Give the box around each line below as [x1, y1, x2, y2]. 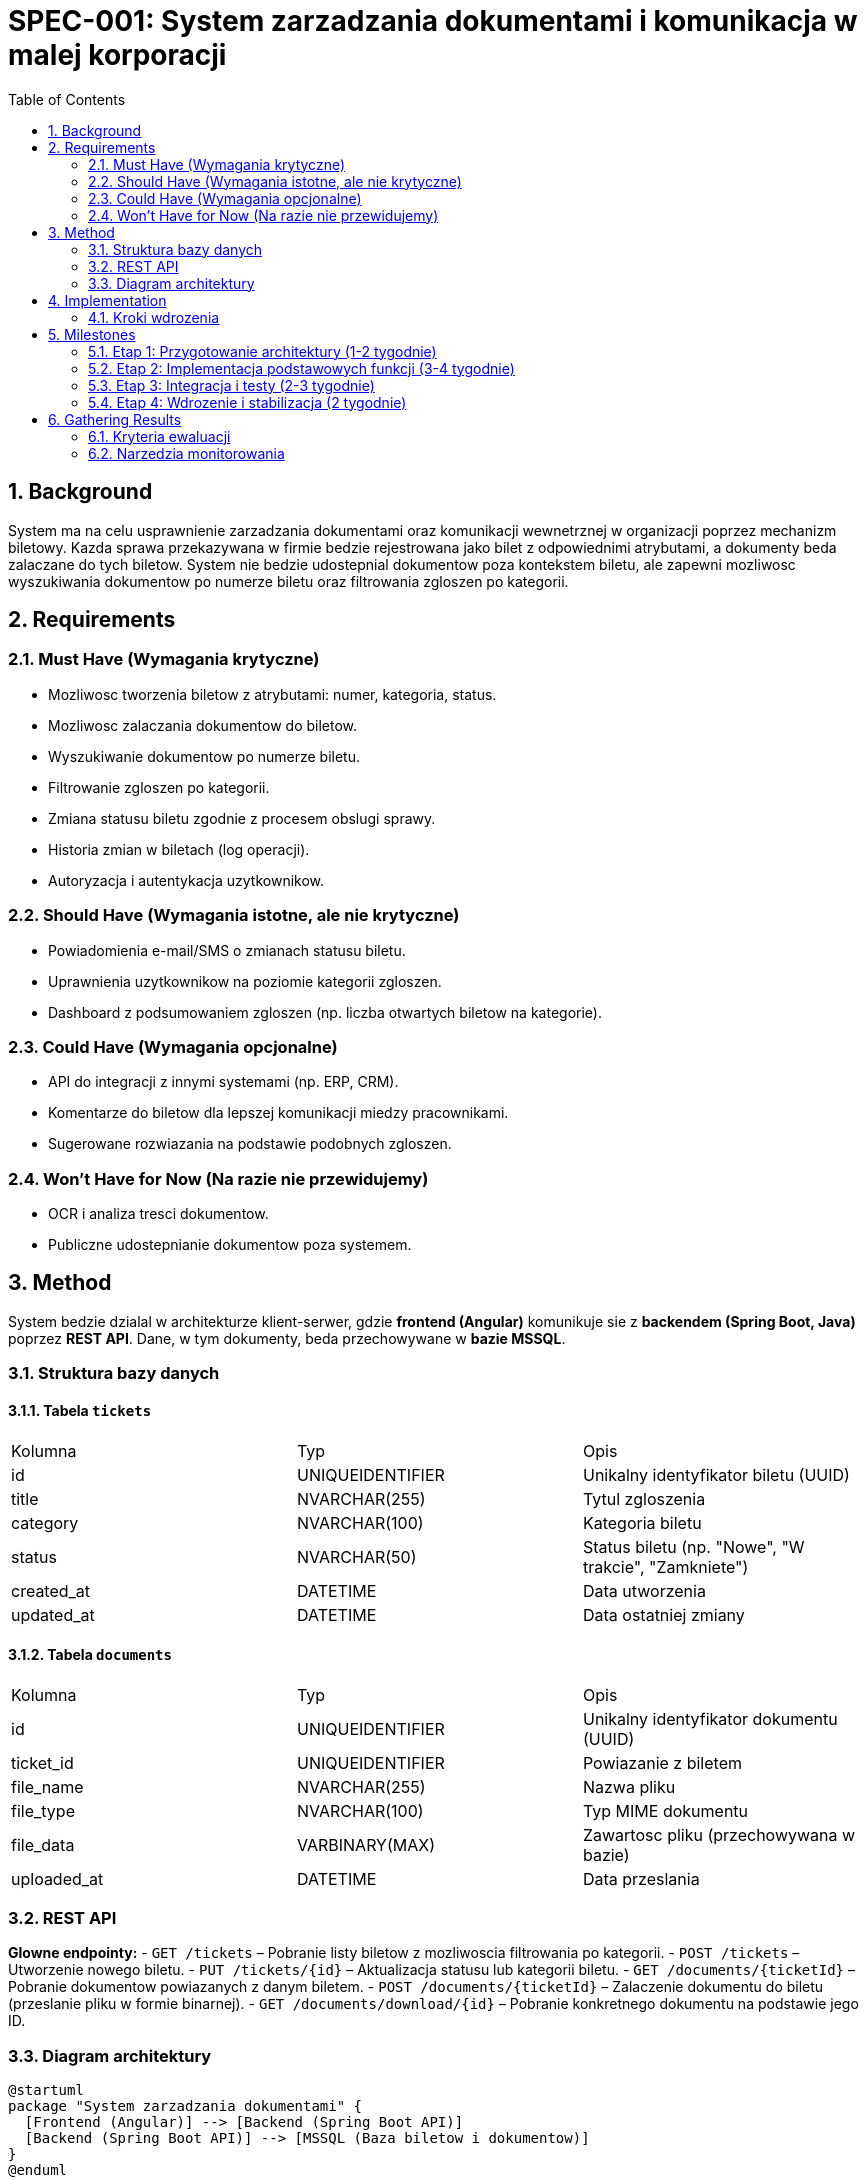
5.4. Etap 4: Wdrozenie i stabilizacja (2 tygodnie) [88, 393, 407, 411]
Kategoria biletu [582, 1512, 702, 1533]
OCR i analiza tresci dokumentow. [48, 1205, 269, 1223]
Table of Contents [8, 90, 126, 108]
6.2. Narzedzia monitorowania [88, 444, 285, 462]
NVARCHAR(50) [296, 1546, 417, 1567]
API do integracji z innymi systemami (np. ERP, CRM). [48, 1073, 399, 1091]
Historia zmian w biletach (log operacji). [48, 840, 310, 858]
